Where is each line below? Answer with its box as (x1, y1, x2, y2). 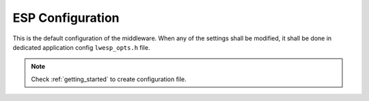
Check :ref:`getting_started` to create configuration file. (31, 75, 187, 83)
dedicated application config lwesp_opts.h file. (12, 43, 150, 51)
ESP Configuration (12, 10, 120, 25)
